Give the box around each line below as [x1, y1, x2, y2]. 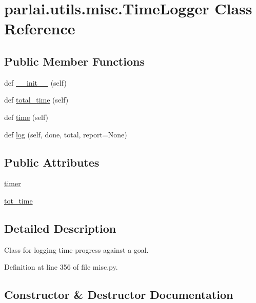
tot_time [4, 195, 33, 206]
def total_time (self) [4, 94, 69, 105]
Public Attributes [4, 154, 100, 170]
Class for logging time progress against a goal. [4, 244, 149, 255]
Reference [4, 18, 75, 39]
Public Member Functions [4, 53, 145, 69]
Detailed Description [4, 220, 116, 236]
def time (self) [4, 111, 49, 122]
